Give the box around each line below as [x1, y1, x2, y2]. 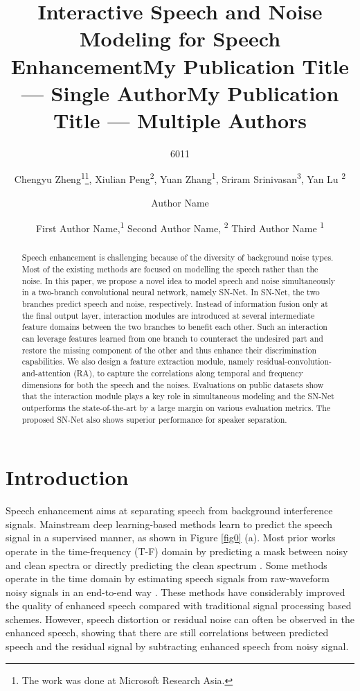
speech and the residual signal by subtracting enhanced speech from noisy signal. [6, 639, 349, 654]
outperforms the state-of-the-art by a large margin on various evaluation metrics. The [21, 401, 331, 413]
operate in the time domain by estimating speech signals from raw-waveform [6, 571, 330, 586]
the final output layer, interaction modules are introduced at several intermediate [21, 309, 315, 321]
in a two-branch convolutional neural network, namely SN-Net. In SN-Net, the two [21, 286, 320, 298]
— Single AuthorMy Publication [21, 78, 339, 107]
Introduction [6, 463, 129, 491]
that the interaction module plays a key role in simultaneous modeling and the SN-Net [21, 390, 334, 402]
